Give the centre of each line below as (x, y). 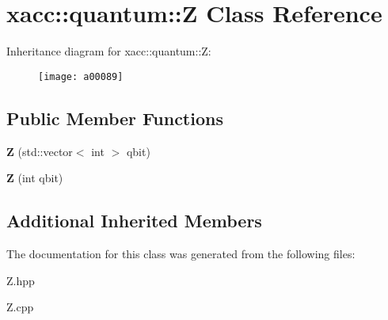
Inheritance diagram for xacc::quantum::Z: (109, 51)
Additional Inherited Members (134, 221)
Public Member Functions (115, 118)
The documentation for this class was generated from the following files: (181, 253)
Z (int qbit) (35, 178)
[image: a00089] (81, 76)
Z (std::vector (40, 151)
